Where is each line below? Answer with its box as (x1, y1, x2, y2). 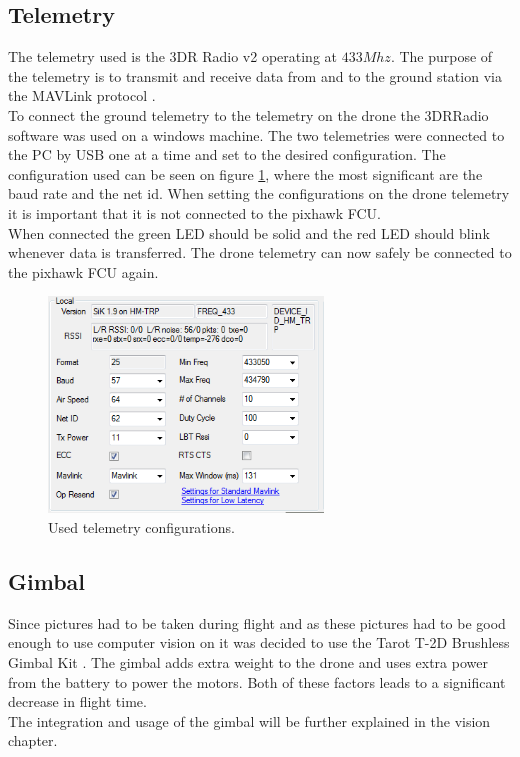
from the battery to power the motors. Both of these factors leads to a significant (8, 671, 506, 692)
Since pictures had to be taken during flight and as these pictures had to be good (8, 612, 506, 633)
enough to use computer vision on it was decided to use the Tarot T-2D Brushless (8, 632, 510, 653)
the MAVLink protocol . (8, 85, 156, 106)
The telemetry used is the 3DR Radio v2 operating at (8, 46, 338, 67)
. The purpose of (390, 46, 493, 67)
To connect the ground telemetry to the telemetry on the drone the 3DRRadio (8, 104, 489, 125)
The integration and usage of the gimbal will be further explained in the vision (8, 710, 491, 731)
